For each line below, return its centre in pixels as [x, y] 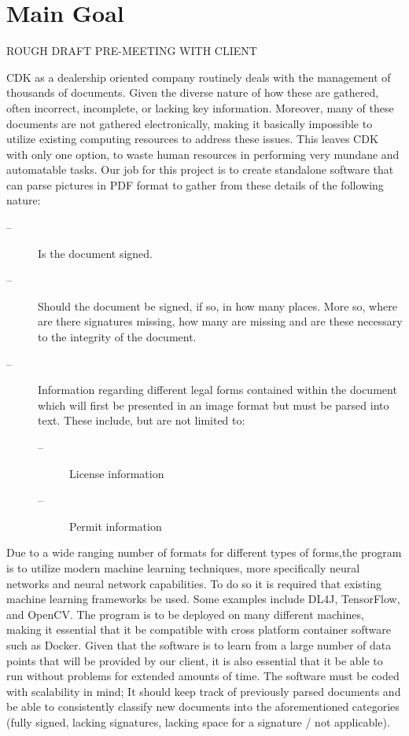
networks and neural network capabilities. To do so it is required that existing [194, 583]
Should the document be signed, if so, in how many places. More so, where [217, 305]
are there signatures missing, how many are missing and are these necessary [220, 321]
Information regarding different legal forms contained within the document [217, 390]
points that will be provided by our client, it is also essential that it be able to [195, 660]
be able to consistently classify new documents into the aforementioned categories [203, 707]
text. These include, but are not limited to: [142, 420]
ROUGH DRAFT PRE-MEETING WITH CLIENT [132, 51]
